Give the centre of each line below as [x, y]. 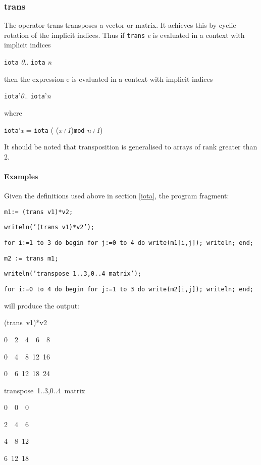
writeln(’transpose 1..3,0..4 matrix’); [73, 274]
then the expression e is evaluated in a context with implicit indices [109, 79]
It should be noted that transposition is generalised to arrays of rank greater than [131, 147]
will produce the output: [42, 305]
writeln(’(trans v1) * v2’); [49, 227]
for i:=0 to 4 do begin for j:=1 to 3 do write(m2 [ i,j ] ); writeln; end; [129, 290]
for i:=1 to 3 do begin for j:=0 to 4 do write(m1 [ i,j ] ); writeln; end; [129, 243]
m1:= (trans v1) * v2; [39, 212]
